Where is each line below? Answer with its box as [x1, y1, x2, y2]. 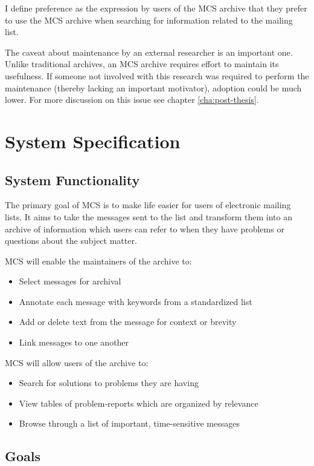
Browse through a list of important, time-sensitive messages [19, 417, 240, 430]
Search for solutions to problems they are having [19, 376, 199, 389]
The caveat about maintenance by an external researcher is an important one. [5, 45, 293, 58]
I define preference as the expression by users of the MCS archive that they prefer [5, 2, 307, 14]
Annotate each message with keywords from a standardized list [19, 295, 252, 307]
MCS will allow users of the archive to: [5, 356, 149, 369]
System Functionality [5, 170, 140, 189]
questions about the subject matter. [5, 234, 137, 247]
